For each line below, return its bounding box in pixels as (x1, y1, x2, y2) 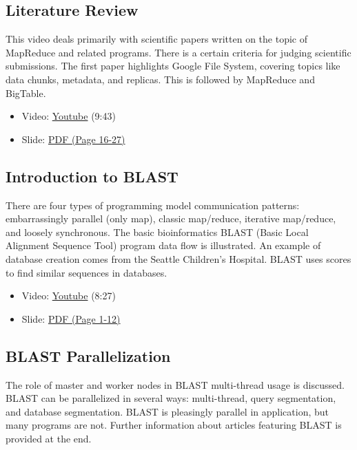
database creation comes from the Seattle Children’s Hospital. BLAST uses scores (6, 251, 351, 266)
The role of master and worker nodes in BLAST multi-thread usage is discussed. (6, 377, 345, 392)
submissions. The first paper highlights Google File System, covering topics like (6, 58, 340, 73)
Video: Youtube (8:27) (21, 288, 116, 303)
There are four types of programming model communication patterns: (6, 197, 300, 212)
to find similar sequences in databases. (6, 265, 167, 279)
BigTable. (6, 85, 46, 100)
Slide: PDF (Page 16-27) (21, 131, 125, 146)
